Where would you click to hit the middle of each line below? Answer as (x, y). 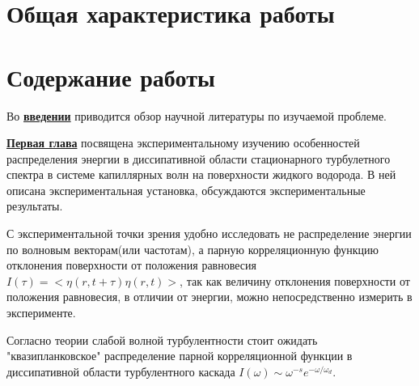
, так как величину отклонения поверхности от (295, 280)
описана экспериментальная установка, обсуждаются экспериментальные (186, 190)
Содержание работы (111, 76)
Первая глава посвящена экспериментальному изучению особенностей (183, 143)
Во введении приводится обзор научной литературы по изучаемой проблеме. (197, 115)
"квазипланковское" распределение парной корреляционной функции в (180, 356)
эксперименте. (41, 313)
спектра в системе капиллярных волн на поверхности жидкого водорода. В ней (201, 174)
